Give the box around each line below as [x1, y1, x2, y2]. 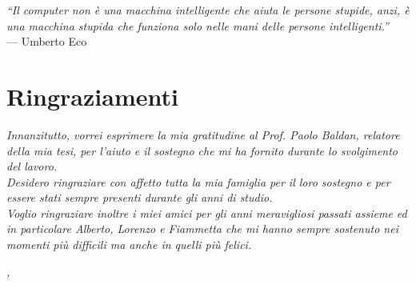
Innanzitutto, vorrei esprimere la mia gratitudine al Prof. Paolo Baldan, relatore [6, 126, 400, 142]
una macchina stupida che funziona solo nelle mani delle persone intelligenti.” [6, 17, 389, 34]
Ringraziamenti [6, 79, 178, 112]
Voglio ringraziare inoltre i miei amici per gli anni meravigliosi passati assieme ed [6, 204, 407, 221]
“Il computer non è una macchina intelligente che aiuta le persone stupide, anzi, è [6, 2, 410, 18]
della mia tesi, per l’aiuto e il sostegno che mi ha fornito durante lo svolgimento [6, 142, 398, 159]
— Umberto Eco [6, 33, 87, 50]
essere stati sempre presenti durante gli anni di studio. [6, 189, 273, 206]
